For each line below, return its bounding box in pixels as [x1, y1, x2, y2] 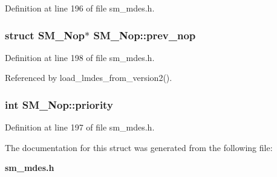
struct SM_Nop [5, 27, 85, 42]
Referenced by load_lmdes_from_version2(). [5, 71, 172, 84]
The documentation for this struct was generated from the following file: [5, 141, 273, 153]
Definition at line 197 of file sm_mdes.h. [5, 121, 155, 134]
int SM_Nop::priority [5, 97, 113, 112]
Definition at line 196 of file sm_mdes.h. [5, 2, 155, 14]
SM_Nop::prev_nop [93, 27, 196, 42]
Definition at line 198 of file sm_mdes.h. [5, 51, 155, 63]
